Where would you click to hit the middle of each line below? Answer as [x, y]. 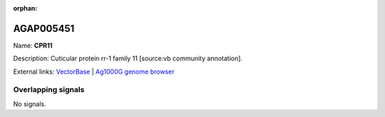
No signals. [30, 104]
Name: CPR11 [33, 45]
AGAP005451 [44, 28]
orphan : [25, 8]
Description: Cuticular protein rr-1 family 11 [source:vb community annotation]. [128, 58]
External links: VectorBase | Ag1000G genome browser [94, 72]
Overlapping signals [49, 90]
